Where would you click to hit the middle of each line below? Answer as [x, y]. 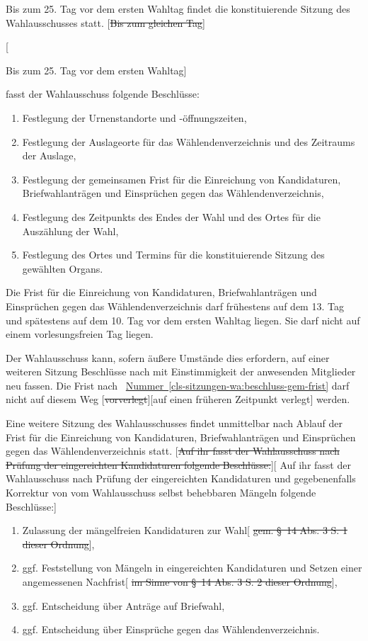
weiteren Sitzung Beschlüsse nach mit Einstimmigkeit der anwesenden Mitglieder [181, 371]
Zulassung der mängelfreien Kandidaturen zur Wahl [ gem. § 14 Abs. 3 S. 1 [185, 530]
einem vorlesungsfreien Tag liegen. [80, 334]
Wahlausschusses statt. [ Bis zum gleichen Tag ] [105, 22]
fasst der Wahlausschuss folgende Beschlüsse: [103, 94]
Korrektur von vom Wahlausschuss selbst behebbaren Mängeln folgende [161, 493]
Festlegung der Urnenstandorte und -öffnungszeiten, [134, 117]
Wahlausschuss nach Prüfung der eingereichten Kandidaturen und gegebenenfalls [181, 478]
